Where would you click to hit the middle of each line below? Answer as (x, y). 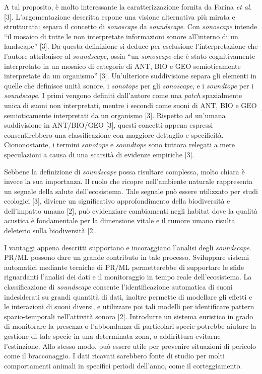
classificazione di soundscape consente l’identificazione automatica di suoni (118, 287)
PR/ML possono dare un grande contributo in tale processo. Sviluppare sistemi (127, 257)
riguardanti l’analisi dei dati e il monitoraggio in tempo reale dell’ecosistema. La (128, 277)
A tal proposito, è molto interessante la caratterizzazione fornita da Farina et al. (128, 7)
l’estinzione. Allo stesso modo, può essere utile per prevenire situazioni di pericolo (130, 346)
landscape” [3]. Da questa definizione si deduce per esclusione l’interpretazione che (131, 46)
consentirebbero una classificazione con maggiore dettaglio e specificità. (114, 134)
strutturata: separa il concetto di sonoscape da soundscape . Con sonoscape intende (131, 26)
